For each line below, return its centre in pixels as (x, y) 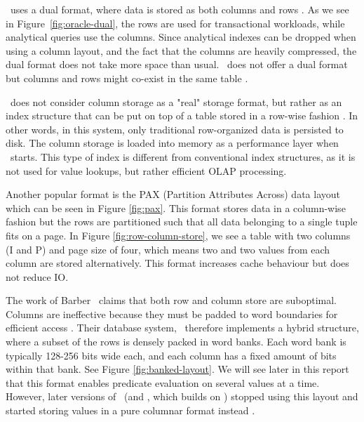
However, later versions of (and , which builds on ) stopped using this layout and (182, 396)
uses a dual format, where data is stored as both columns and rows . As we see (180, 9)
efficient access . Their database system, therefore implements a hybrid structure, (182, 328)
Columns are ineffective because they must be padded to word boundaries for (172, 314)
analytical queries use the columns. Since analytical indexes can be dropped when (181, 37)
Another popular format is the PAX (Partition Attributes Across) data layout (173, 194)
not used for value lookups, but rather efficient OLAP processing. (146, 170)
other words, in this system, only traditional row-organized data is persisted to (175, 129)
